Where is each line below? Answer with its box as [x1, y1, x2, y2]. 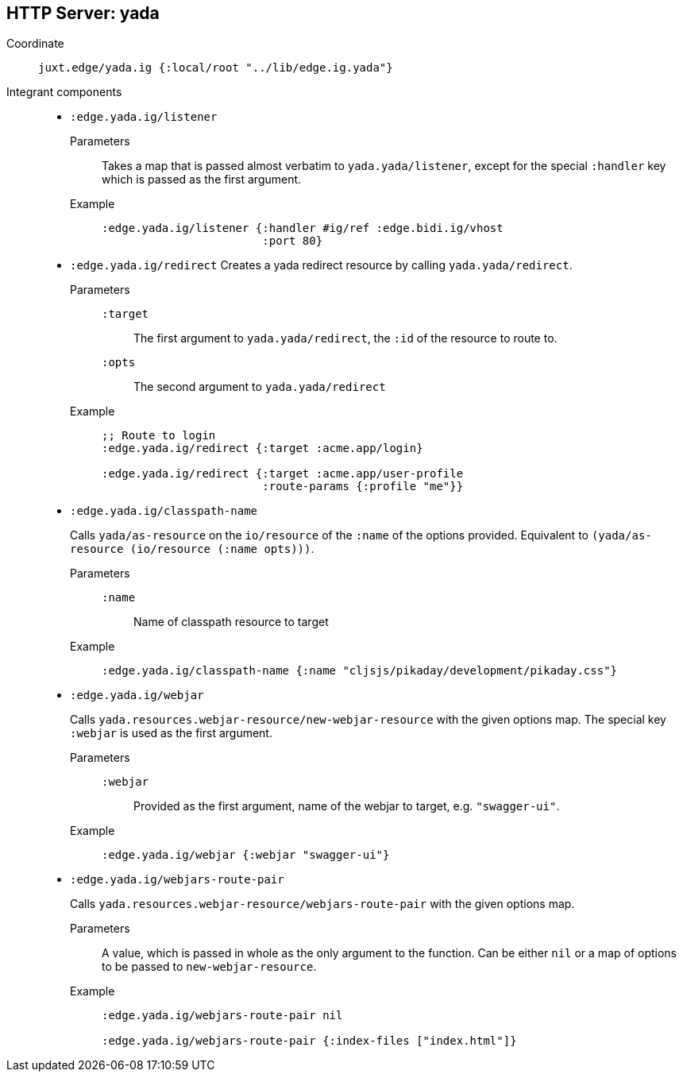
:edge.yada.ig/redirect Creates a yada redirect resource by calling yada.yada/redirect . [70, 258, 573, 272]
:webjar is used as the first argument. [70, 726, 272, 740]
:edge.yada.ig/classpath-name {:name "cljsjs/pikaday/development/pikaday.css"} [102, 664, 618, 678]
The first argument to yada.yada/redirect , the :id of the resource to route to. [133, 331, 558, 346]
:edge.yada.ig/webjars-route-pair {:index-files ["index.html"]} [102, 1034, 517, 1048]
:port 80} [262, 234, 323, 248]
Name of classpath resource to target [133, 615, 329, 629]
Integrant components [6, 85, 122, 99]
